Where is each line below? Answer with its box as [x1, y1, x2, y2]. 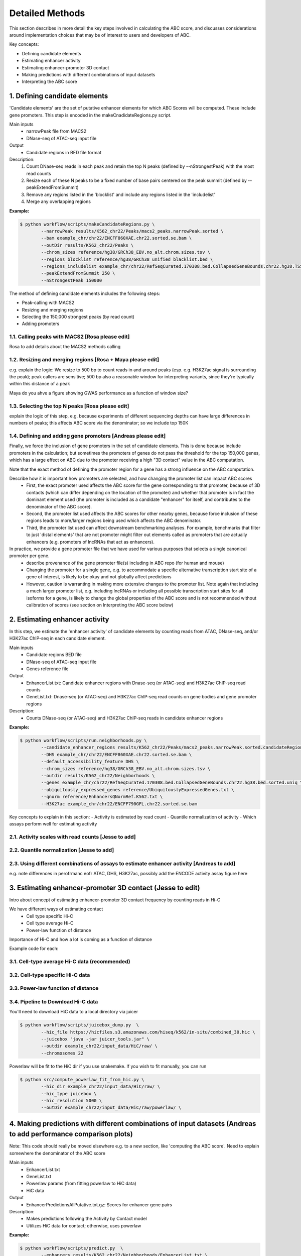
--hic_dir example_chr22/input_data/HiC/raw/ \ [41, 1084, 161, 1090]
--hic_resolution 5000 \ [41, 1098, 102, 1103]
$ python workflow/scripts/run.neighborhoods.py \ [20, 738, 147, 743]
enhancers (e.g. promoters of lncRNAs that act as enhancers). [26, 539, 155, 545]
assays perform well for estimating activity [9, 820, 97, 826]
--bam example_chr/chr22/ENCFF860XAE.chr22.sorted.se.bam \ [41, 235, 192, 241]
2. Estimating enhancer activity [9, 615, 109, 623]
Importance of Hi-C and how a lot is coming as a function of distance [9, 936, 153, 943]
